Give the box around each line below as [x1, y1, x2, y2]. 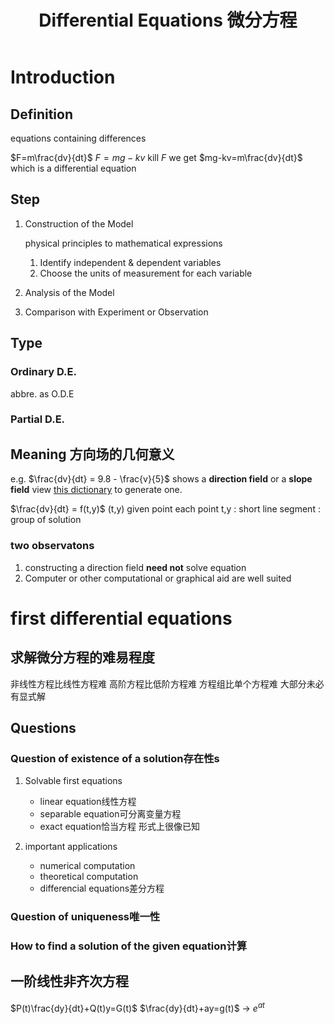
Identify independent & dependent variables [39, 256, 222, 268]
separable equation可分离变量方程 [39, 808, 182, 820]
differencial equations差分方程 [39, 882, 165, 895]
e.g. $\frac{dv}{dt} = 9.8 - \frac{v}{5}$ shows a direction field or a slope [10, 473, 313, 485]
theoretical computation [39, 871, 139, 883]
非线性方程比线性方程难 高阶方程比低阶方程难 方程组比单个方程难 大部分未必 [10, 677, 325, 690]
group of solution [10, 514, 82, 526]
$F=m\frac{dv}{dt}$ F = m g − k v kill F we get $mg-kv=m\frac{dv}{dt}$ [10, 152, 303, 163]
